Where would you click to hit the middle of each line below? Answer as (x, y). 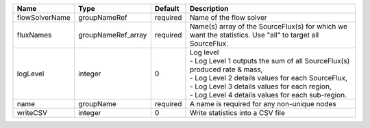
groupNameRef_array (112, 35)
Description (209, 9)
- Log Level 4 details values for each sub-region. (268, 95)
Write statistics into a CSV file (237, 113)
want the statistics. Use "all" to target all (254, 35)
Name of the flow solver (228, 17)
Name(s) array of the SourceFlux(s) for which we (269, 26)
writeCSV (32, 113)
